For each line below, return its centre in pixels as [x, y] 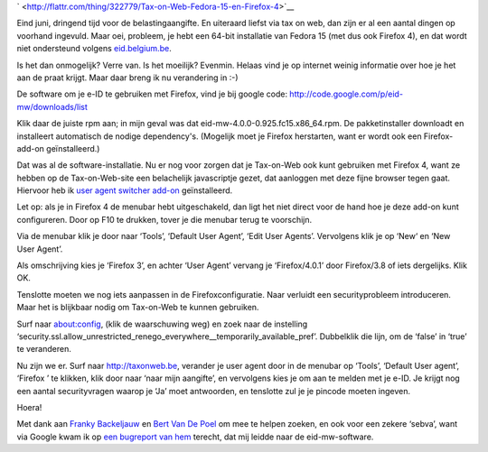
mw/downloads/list [52, 106]
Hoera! [29, 407]
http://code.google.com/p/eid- [347, 94]
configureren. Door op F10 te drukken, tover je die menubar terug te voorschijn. [164, 219]
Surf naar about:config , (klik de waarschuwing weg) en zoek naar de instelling [162, 324]
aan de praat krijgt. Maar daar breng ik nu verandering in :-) [127, 78]
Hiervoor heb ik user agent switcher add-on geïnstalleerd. [125, 190]
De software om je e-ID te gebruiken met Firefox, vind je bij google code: [152, 94]
